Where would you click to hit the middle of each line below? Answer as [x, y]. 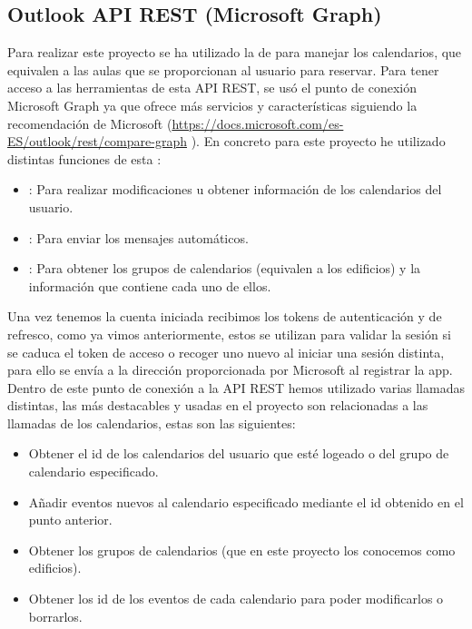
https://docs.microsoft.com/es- [258, 123]
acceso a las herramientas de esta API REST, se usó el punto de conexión [212, 88]
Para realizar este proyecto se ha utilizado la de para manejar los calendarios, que [235, 52]
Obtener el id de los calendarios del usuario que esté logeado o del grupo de [239, 453]
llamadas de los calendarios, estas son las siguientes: [152, 423]
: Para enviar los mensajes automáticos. [138, 237]
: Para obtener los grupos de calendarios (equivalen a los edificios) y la [225, 268]
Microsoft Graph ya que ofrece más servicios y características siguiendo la [212, 105]
